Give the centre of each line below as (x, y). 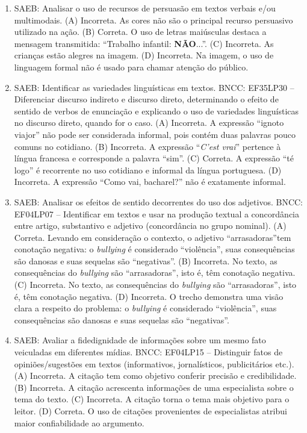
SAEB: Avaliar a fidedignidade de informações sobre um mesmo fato (140, 340)
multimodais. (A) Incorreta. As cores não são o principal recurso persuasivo (153, 20)
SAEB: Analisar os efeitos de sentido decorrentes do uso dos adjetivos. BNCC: (159, 201)
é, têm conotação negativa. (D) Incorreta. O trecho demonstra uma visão (149, 296)
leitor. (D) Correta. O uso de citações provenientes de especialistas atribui (150, 411)
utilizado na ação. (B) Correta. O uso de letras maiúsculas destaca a (140, 32)
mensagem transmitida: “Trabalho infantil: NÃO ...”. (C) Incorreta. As (144, 43)
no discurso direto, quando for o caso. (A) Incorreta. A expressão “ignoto (149, 123)
